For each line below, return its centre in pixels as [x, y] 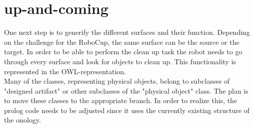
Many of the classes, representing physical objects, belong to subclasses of [117, 81]
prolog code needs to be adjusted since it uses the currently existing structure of [127, 110]
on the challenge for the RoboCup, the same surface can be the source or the [122, 42]
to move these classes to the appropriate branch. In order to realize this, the [121, 100]
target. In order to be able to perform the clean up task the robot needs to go [123, 52]
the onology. [22, 120]
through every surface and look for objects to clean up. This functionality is [120, 61]
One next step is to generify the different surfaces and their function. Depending [127, 32]
